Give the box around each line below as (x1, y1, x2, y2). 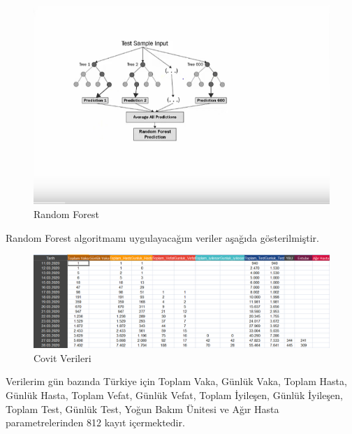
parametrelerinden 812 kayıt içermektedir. (6, 415, 185, 430)
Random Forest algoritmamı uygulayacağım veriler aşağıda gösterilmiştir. (6, 230, 319, 245)
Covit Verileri (34, 350, 91, 365)
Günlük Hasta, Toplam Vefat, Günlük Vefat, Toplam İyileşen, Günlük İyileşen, (6, 388, 343, 403)
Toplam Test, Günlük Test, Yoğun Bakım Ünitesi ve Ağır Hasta (6, 401, 279, 416)
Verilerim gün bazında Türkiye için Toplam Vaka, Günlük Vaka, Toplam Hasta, (6, 374, 347, 389)
